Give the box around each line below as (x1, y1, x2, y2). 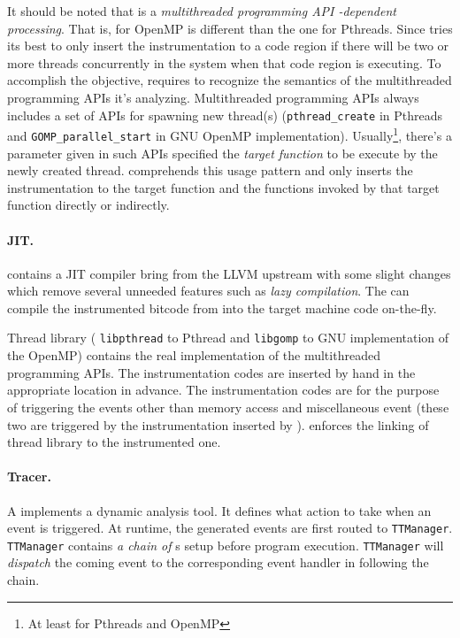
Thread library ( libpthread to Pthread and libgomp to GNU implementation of (7, 328, 449, 347)
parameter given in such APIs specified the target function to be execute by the (7, 143, 438, 162)
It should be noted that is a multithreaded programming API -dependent (7, 2, 396, 19)
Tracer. (7, 467, 51, 486)
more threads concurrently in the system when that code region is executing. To (7, 53, 441, 72)
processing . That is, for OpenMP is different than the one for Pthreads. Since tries (7, 19, 453, 37)
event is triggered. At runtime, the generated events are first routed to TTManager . (7, 519, 453, 537)
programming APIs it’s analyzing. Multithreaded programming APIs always (7, 88, 419, 106)
